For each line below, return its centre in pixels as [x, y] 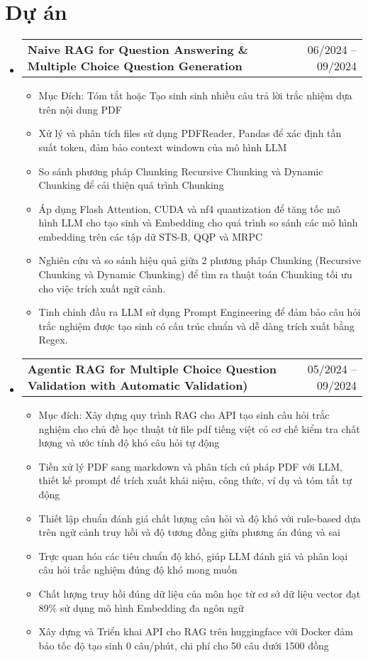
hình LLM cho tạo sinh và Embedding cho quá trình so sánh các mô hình [198, 223]
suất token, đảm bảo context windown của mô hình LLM [163, 147]
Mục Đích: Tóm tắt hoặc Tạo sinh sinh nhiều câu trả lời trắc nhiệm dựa [195, 95]
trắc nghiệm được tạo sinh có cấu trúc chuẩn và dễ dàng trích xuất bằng [196, 325]
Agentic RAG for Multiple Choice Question [152, 369]
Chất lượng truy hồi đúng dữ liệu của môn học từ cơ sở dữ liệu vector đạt [200, 593]
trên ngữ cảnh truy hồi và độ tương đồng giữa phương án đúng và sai [189, 532]
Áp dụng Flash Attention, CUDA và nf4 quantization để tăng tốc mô [189, 208]
